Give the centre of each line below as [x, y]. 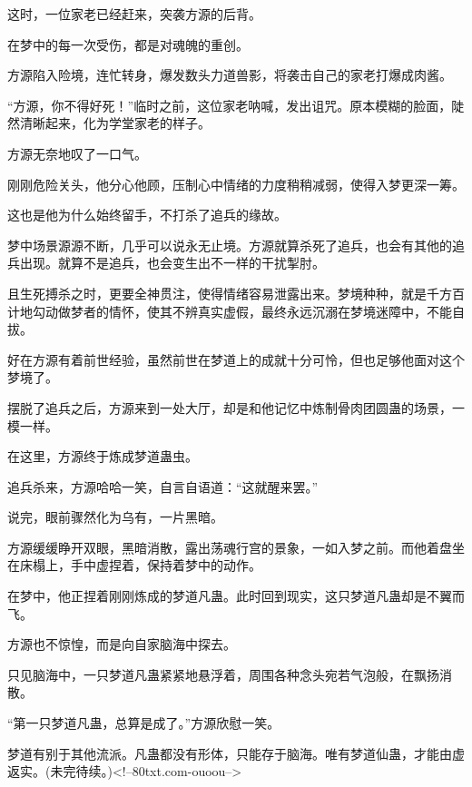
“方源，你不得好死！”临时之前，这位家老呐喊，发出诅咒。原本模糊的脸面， [230, 105]
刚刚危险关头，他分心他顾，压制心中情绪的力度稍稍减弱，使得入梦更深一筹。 [236, 184]
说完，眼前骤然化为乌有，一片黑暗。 [115, 517]
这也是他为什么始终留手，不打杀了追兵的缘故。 [147, 215]
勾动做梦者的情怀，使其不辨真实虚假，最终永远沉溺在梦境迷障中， [229, 311]
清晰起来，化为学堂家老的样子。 [115, 123]
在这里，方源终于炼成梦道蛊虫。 [103, 456]
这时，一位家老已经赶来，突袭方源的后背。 [134, 14]
